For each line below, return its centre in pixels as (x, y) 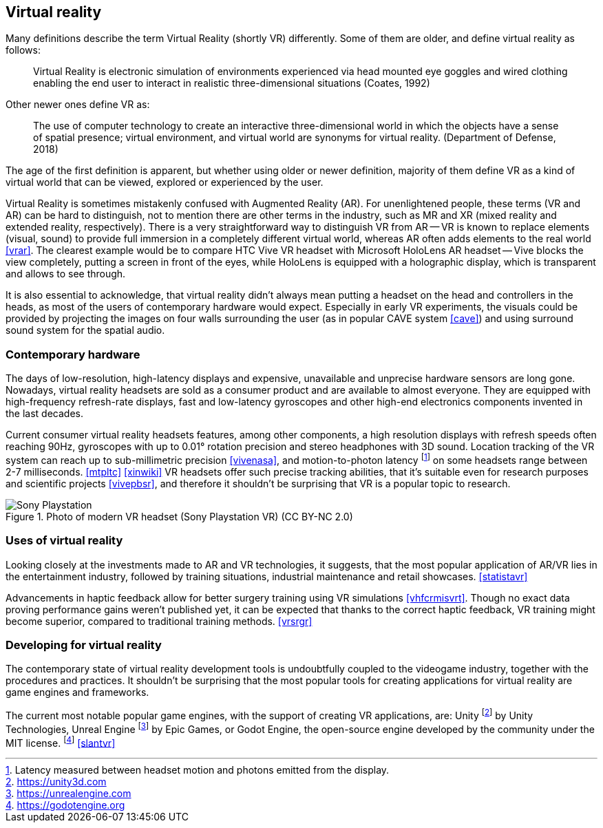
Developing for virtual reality (84, 645)
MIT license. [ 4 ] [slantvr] (61, 742)
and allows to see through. (66, 274)
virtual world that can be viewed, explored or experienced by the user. (165, 182)
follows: (23, 50)
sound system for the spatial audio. (85, 330)
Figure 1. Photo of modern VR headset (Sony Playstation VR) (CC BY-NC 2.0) (179, 516)
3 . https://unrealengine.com (68, 794)
